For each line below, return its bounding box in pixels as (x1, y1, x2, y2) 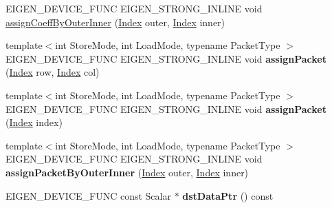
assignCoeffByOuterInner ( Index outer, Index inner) (5, 14, 225, 29)
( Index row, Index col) (5, 65, 100, 79)
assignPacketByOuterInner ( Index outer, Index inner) (5, 165, 249, 179)
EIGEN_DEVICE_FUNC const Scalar (5, 188, 171, 202)
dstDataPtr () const (182, 188, 274, 202)
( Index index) (5, 115, 63, 129)
